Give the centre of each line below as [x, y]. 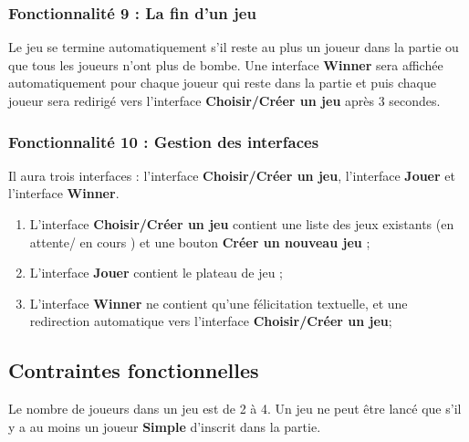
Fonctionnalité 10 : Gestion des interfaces [164, 141]
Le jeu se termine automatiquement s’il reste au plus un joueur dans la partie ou [234, 47]
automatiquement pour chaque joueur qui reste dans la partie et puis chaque [223, 83]
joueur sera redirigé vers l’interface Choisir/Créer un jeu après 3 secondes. [224, 100]
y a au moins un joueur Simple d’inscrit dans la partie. [165, 426]
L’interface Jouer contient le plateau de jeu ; [156, 273]
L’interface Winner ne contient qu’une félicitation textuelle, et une [219, 303]
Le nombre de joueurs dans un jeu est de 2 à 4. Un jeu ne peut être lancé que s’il [235, 409]
